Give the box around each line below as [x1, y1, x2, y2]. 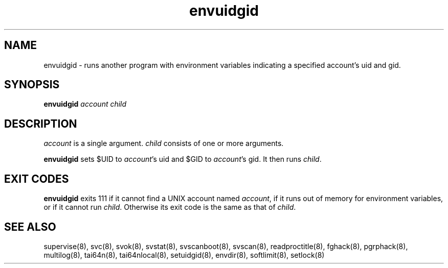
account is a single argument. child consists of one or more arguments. [43, 139, 284, 148]
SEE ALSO [4, 220, 56, 233]
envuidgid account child [43, 100, 127, 109]
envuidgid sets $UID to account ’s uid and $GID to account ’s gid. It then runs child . [43, 155, 322, 164]
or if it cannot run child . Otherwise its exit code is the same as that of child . [43, 203, 296, 212]
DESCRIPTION [4, 117, 77, 130]
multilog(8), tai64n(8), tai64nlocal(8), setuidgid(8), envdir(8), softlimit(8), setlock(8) [43, 250, 325, 259]
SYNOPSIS [4, 78, 60, 91]
